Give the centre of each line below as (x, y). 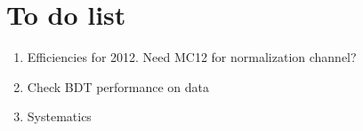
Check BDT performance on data (118, 86)
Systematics (59, 116)
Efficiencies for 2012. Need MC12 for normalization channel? (192, 57)
